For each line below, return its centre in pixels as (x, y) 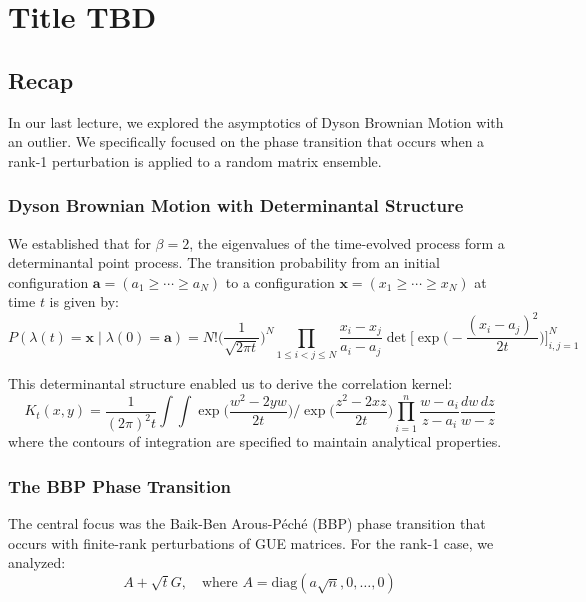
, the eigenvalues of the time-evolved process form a (347, 242)
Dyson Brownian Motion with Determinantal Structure (236, 205)
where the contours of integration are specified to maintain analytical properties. (255, 441)
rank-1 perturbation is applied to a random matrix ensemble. (195, 160)
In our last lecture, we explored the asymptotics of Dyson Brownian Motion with (256, 121)
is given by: (84, 301)
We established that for (79, 242)
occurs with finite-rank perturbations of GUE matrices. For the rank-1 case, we (251, 542)
